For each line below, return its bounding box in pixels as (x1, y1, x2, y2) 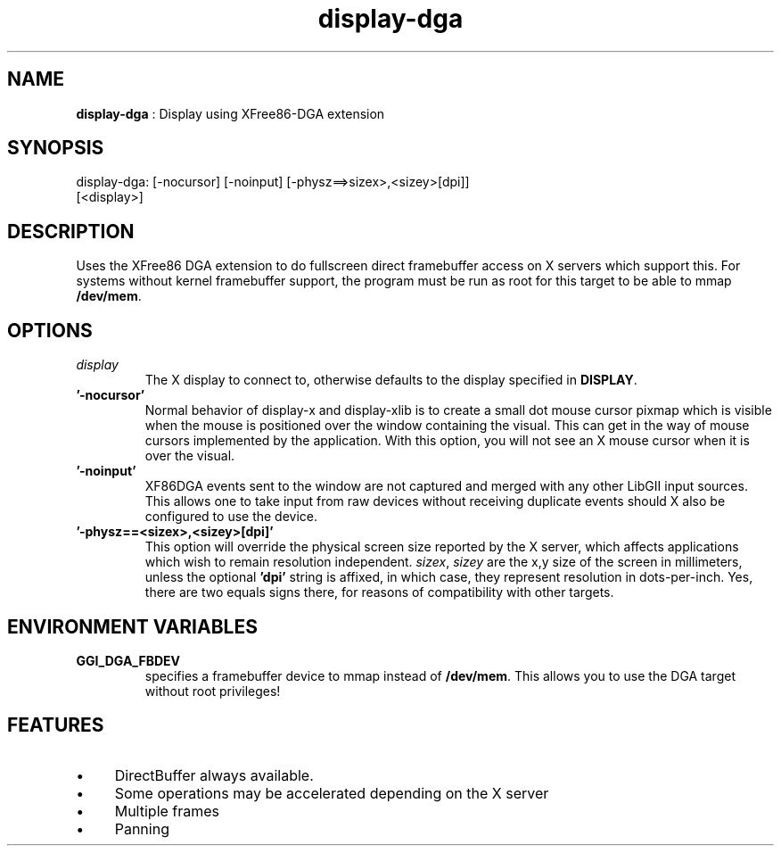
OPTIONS (7, 319, 93, 342)
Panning (114, 819, 169, 838)
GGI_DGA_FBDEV (76, 652, 181, 668)
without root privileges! (144, 683, 281, 699)
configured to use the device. (144, 509, 318, 525)
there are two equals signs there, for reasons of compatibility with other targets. (144, 584, 614, 600)
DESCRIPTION (7, 219, 135, 243)
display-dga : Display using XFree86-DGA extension (76, 105, 385, 121)
